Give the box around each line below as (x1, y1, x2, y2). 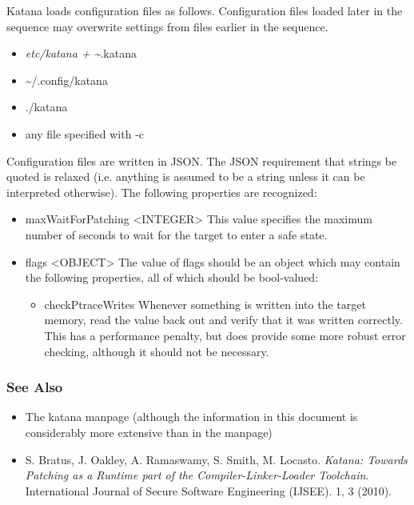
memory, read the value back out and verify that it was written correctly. (44, 311, 403, 328)
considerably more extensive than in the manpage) (25, 423, 273, 440)
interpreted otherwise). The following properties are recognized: (6, 183, 317, 200)
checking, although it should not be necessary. (44, 343, 269, 359)
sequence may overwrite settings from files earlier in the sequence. (6, 18, 328, 34)
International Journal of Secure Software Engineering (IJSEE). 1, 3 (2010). (25, 482, 392, 499)
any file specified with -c (25, 125, 145, 142)
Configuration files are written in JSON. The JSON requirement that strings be (6, 152, 397, 169)
